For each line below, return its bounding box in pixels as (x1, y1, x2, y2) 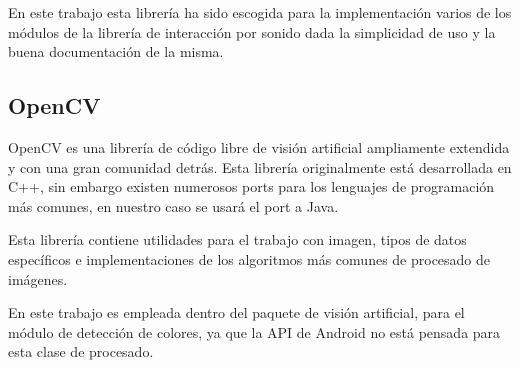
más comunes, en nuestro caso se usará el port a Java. (8, 195, 339, 216)
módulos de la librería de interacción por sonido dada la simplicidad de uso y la (8, 21, 496, 42)
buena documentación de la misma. (8, 41, 224, 62)
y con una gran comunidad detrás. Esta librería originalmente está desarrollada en (8, 156, 512, 177)
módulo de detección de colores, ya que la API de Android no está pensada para (8, 321, 501, 342)
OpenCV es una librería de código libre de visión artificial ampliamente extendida (8, 136, 510, 157)
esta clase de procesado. (8, 341, 154, 362)
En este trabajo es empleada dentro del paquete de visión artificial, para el (8, 302, 465, 323)
